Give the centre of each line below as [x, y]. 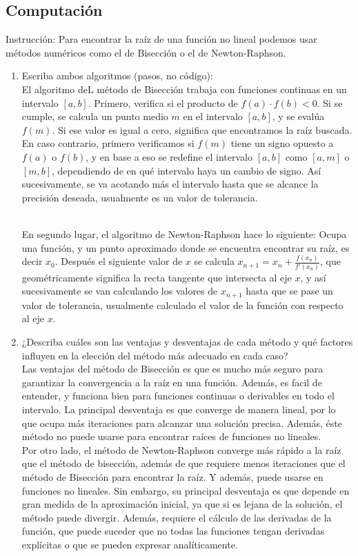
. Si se [330, 102]
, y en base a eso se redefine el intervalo [169, 156]
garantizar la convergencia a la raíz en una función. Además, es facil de [172, 382]
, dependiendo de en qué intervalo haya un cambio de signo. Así [187, 170]
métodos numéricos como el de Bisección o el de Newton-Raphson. [146, 52]
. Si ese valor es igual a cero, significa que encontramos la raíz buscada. [202, 129]
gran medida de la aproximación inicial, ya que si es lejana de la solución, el [182, 504]
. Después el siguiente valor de [119, 261]
